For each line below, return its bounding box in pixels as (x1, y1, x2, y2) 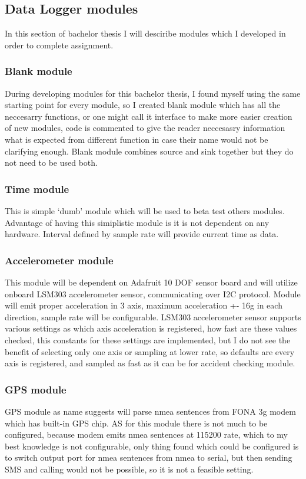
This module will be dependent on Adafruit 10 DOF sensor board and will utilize (5, 275, 298, 288)
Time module (5, 181, 69, 196)
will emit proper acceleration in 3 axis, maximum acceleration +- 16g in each (5, 299, 282, 311)
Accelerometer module (5, 252, 114, 267)
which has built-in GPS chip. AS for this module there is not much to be (5, 416, 268, 429)
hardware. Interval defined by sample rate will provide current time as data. (5, 228, 279, 240)
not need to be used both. (5, 156, 98, 169)
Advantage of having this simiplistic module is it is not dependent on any (5, 216, 270, 228)
